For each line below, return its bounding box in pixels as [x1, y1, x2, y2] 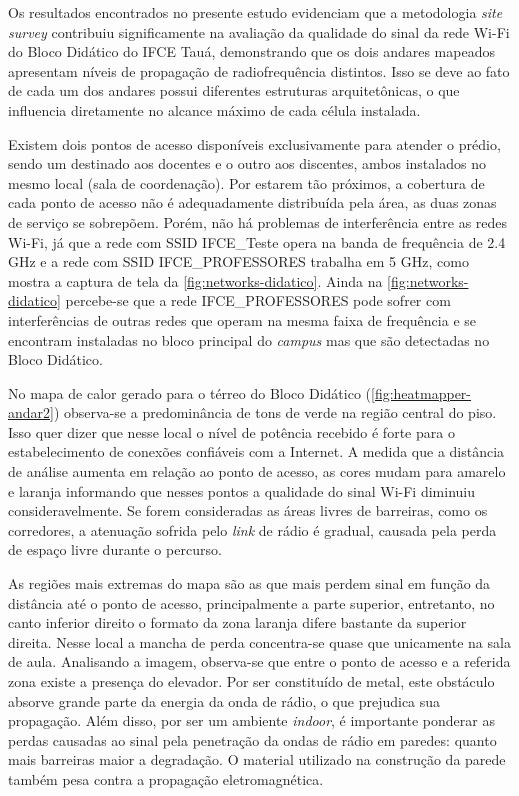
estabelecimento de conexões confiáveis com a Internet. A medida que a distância [8, 441, 505, 462]
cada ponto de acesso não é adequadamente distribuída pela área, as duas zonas [8, 192, 497, 213]
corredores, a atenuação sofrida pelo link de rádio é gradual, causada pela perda [8, 519, 497, 540]
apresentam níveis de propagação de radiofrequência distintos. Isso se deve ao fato [8, 60, 510, 81]
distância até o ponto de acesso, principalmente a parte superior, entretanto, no [8, 592, 495, 613]
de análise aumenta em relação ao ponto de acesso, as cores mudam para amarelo [8, 461, 506, 482]
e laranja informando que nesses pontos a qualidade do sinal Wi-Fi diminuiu [8, 480, 475, 501]
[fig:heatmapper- [371, 382, 472, 403]
